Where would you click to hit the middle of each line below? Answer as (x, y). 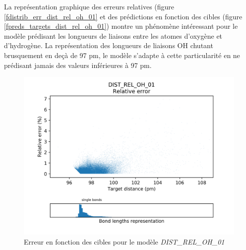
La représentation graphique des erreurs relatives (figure (89, 6)
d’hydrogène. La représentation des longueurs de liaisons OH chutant (109, 45)
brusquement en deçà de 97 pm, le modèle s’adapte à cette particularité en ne (122, 55)
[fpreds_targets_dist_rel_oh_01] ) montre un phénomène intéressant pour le (121, 26)
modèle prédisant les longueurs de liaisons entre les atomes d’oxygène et (113, 35)
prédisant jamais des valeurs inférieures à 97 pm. (78, 65)
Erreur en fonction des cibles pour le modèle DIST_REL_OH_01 (124, 241)
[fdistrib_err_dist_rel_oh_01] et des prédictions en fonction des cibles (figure (123, 16)
